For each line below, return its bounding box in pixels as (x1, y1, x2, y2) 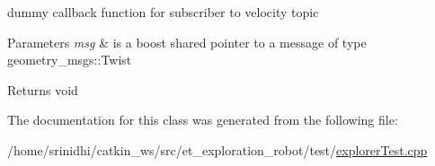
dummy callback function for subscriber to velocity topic (7, 3, 319, 21)
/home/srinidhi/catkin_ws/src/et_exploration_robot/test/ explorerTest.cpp (7, 140, 428, 159)
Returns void (7, 80, 78, 99)
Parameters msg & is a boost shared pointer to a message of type (7, 32, 367, 51)
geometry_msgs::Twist (7, 50, 132, 69)
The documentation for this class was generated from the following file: (7, 110, 398, 129)
